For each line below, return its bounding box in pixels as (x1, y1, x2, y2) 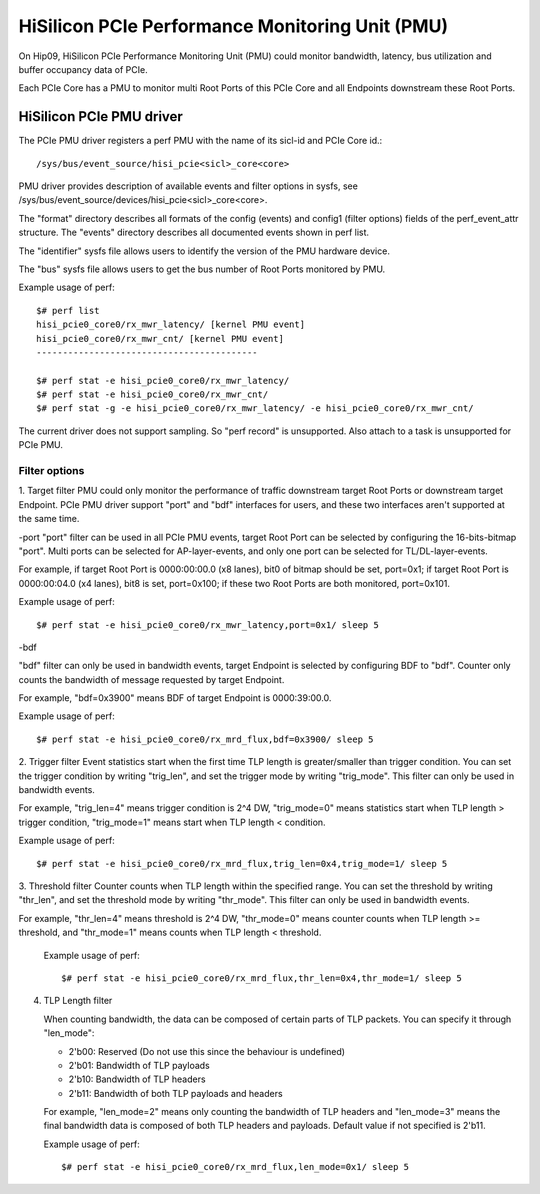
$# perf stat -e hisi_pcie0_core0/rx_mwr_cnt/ (36, 389, 269, 400)
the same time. (18, 513, 80, 525)
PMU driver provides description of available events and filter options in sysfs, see (18, 180, 359, 192)
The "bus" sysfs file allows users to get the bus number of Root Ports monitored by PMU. (18, 263, 386, 275)
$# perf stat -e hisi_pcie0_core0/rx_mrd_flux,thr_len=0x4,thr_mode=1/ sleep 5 (61, 972, 462, 984)
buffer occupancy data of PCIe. (18, 63, 149, 75)
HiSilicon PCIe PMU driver (18, 108, 184, 125)
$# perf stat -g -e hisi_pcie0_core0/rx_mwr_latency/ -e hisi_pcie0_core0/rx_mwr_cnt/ (36, 403, 474, 414)
